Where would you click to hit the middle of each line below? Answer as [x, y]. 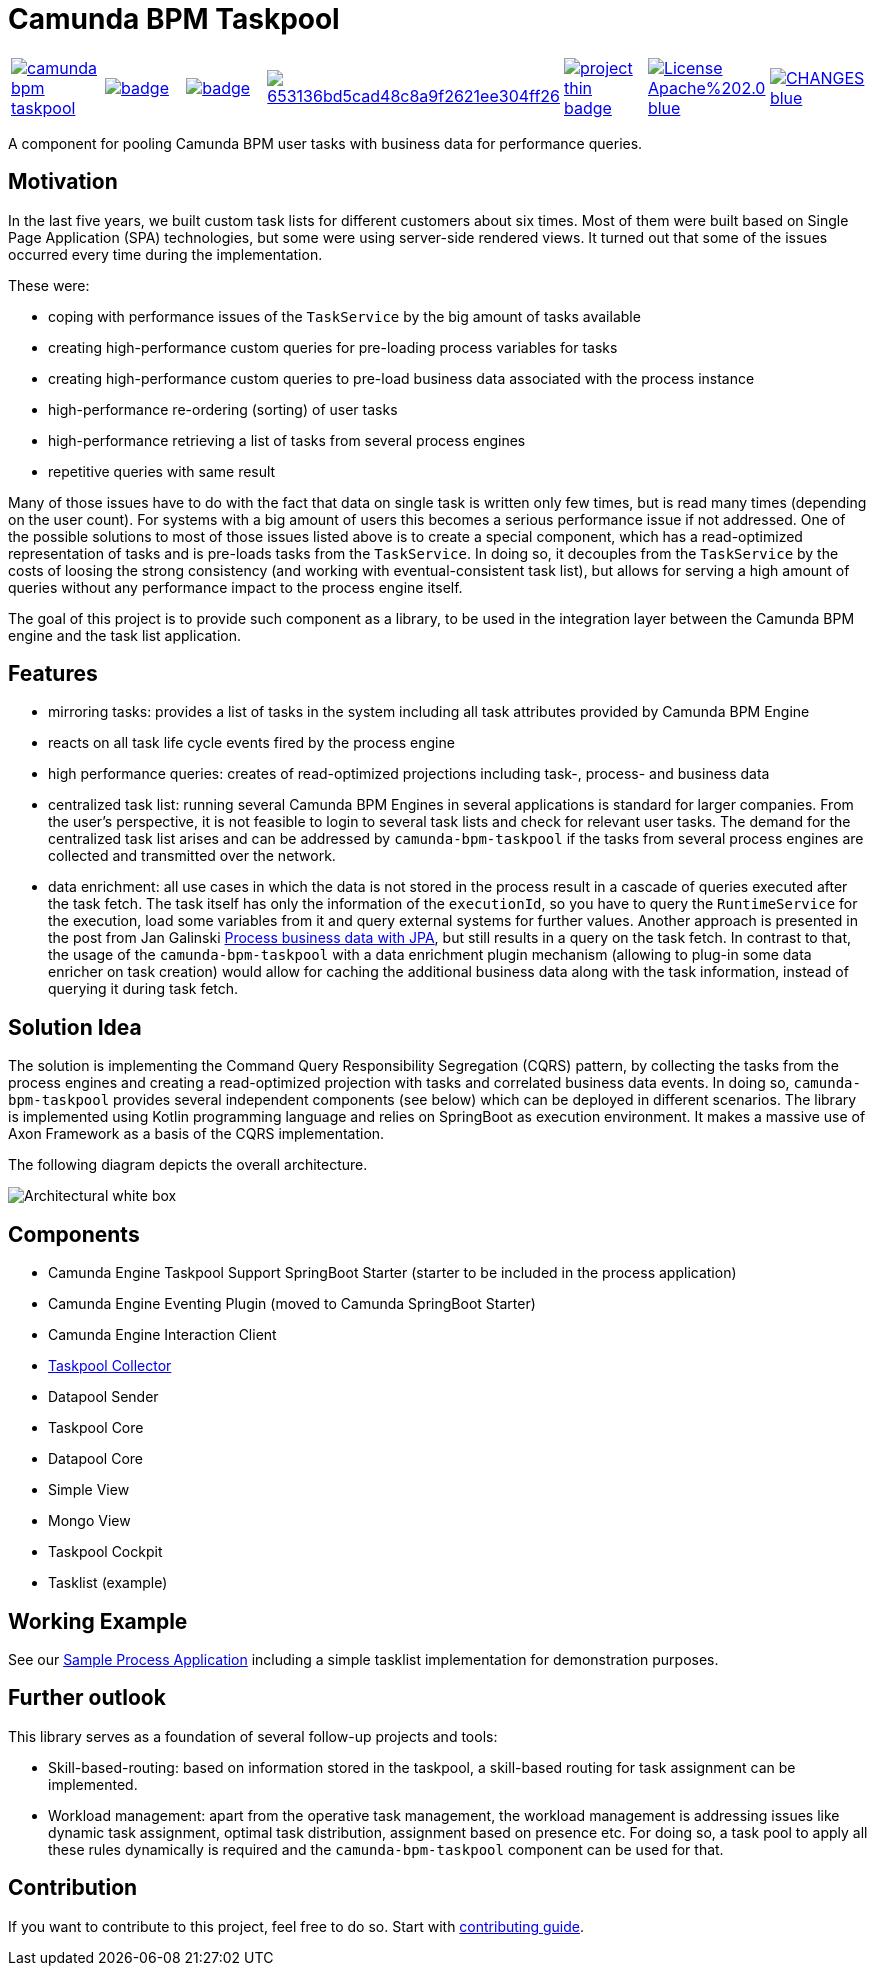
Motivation [63, 182]
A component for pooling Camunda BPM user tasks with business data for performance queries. [325, 143]
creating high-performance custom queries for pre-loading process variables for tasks [333, 347]
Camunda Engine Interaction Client [162, 1335]
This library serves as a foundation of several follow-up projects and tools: [253, 1736]
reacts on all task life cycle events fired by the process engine [251, 743]
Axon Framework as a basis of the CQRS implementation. [196, 1134]
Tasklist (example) [108, 1583]
